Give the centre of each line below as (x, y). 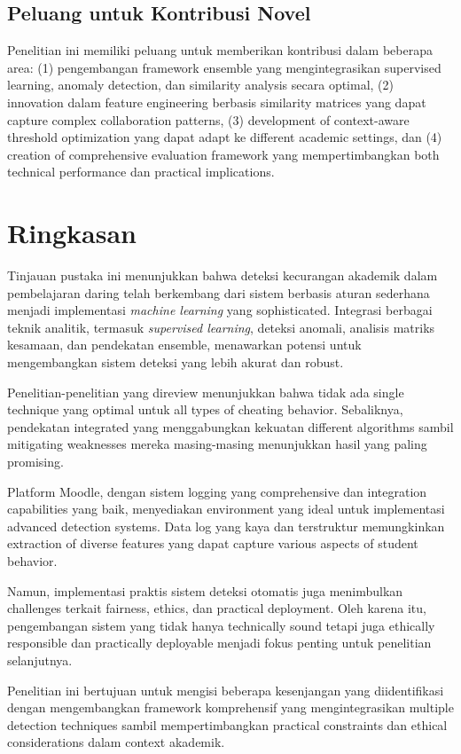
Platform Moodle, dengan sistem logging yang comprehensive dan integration (217, 491)
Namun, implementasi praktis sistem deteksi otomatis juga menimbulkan (205, 590)
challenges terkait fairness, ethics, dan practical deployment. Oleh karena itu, (217, 608)
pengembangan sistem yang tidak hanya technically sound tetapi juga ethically (221, 625)
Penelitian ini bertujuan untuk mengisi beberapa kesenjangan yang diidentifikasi (226, 690)
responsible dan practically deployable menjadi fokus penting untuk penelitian (219, 643)
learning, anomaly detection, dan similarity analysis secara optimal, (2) (201, 85)
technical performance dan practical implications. (141, 172)
